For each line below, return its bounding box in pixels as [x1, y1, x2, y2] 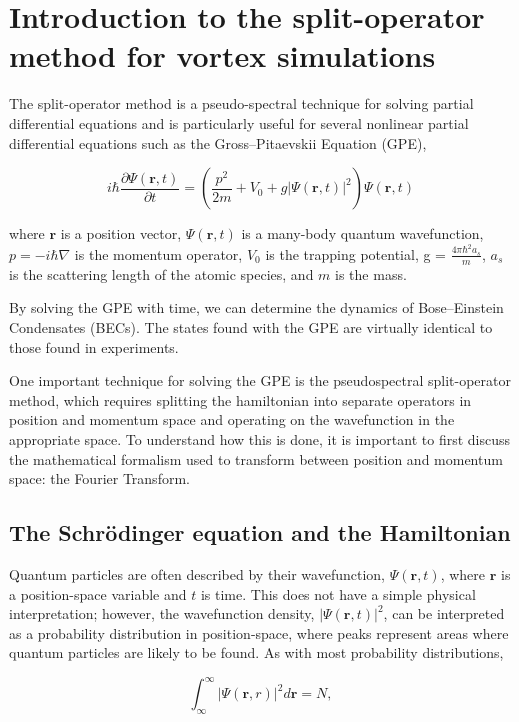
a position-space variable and [9, 583, 187, 604]
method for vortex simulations [9, 35, 436, 76]
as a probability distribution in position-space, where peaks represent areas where [9, 622, 509, 643]
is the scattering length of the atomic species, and [9, 263, 314, 284]
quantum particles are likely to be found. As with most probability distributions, [9, 642, 504, 663]
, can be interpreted [383, 603, 505, 624]
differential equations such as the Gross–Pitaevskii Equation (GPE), [9, 132, 427, 153]
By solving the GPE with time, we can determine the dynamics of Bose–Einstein [9, 297, 504, 318]
